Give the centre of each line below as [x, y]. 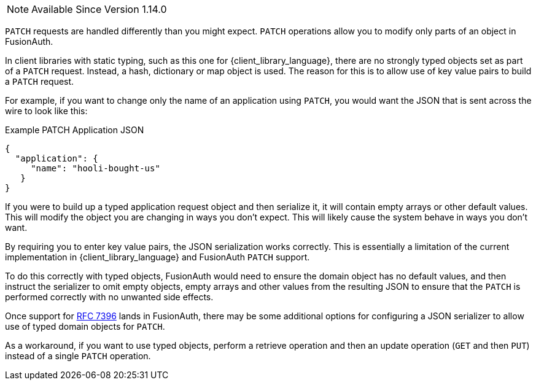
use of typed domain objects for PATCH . [85, 326]
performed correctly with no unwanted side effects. [109, 297]
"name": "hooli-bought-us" [95, 168]
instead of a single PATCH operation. [78, 356]
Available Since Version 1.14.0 [99, 9]
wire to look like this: [46, 111]
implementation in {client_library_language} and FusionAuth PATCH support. [157, 257]
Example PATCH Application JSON [75, 130]
